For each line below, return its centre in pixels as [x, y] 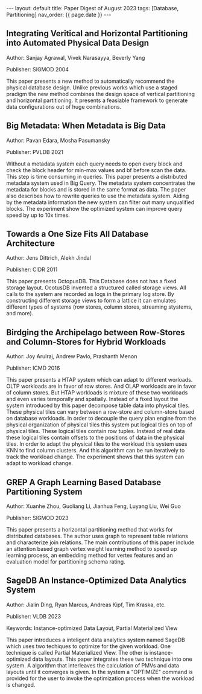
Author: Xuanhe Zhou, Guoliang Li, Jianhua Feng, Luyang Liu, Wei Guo [93, 506]
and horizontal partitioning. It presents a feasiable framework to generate [97, 100]
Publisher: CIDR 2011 [32, 269]
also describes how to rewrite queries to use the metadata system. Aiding [98, 196]
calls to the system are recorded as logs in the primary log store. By [90, 294]
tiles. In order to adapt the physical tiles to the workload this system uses [97, 444]
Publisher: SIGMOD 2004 [38, 69]
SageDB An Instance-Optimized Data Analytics [96, 581]
